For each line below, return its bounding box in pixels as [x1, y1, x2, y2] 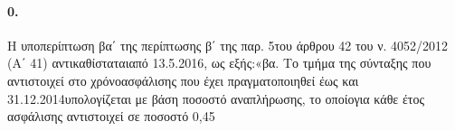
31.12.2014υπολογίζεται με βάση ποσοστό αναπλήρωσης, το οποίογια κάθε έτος [7, 89, 424, 108]
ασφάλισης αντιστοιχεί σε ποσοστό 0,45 [7, 107, 215, 126]
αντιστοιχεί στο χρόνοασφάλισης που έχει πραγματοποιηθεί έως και [7, 70, 359, 89]
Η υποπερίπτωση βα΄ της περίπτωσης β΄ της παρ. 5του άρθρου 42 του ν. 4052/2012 [7, 35, 449, 54]
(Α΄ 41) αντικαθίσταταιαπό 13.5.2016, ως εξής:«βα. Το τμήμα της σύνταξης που [7, 53, 431, 72]
